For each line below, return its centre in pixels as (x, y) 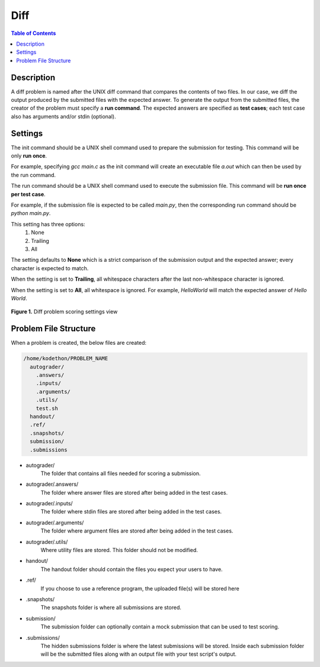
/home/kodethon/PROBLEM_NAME (66, 359)
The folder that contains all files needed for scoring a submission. (121, 473)
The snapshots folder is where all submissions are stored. (111, 608)
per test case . (28, 194)
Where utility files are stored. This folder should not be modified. (119, 550)
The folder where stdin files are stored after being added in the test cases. (131, 512)
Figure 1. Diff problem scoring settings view (64, 312)
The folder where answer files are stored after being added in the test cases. (134, 492)
